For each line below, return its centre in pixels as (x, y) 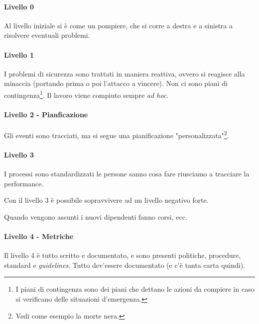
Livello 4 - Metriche (39, 236)
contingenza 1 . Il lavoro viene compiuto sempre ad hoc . (86, 94)
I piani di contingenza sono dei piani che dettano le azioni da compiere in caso (135, 289)
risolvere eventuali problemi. (47, 35)
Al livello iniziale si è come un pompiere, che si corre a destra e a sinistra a (119, 25)
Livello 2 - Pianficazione (46, 114)
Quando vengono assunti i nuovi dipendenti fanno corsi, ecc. (96, 216)
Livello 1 (19, 54)
